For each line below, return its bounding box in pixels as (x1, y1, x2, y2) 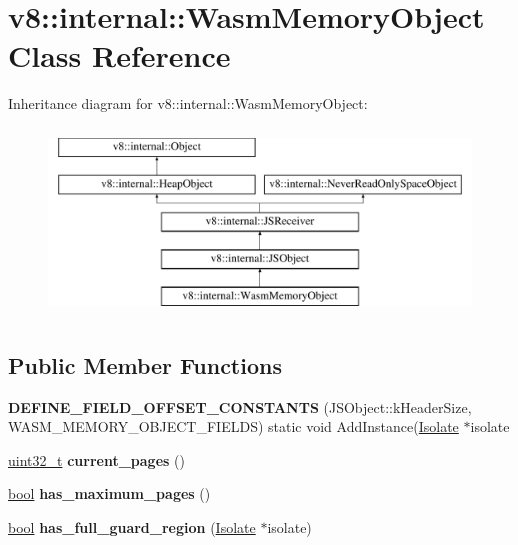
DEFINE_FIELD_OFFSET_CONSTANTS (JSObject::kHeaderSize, (8, 396, 472, 417)
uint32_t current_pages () (8, 449, 185, 470)
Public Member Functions (8, 349, 282, 380)
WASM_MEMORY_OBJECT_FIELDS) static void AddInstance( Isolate (8, 416, 459, 437)
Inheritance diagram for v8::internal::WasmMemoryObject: (8, 93, 368, 114)
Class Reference (8, 35, 231, 76)
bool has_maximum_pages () (8, 483, 211, 504)
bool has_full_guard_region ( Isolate (8, 517, 256, 538)
